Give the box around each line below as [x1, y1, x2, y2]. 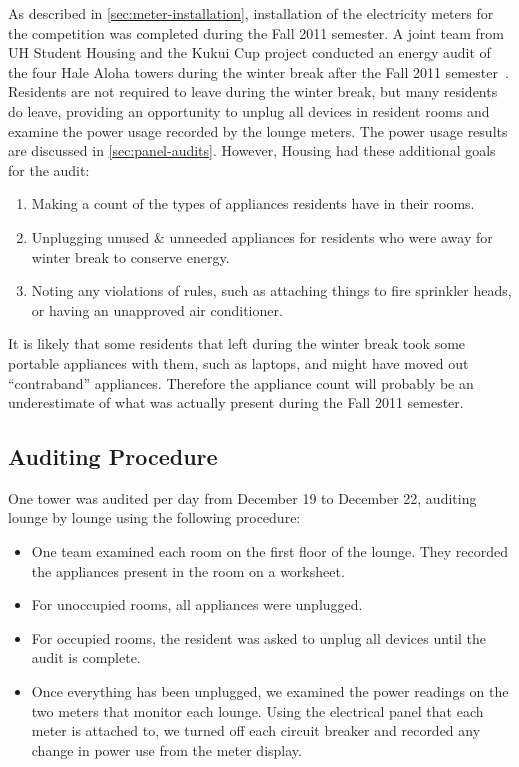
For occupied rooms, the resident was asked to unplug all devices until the [31, 627, 486, 648]
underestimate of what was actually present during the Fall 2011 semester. [8, 392, 464, 413]
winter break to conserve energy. [31, 246, 230, 267]
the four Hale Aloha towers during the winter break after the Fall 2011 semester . [8, 61, 509, 82]
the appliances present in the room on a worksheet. [31, 560, 345, 581]
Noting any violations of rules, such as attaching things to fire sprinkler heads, [31, 280, 512, 301]
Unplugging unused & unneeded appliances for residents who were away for [31, 226, 493, 247]
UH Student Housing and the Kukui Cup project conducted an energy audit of [8, 42, 491, 63]
